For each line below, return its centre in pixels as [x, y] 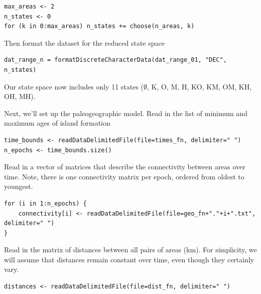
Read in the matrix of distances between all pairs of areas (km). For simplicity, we [130, 250]
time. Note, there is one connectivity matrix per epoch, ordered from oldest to [124, 176]
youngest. [19, 186]
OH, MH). [20, 96]
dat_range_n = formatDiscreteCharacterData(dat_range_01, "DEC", [115, 60]
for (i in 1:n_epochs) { [45, 203]
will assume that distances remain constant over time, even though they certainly [129, 259]
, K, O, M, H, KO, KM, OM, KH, [200, 86]
